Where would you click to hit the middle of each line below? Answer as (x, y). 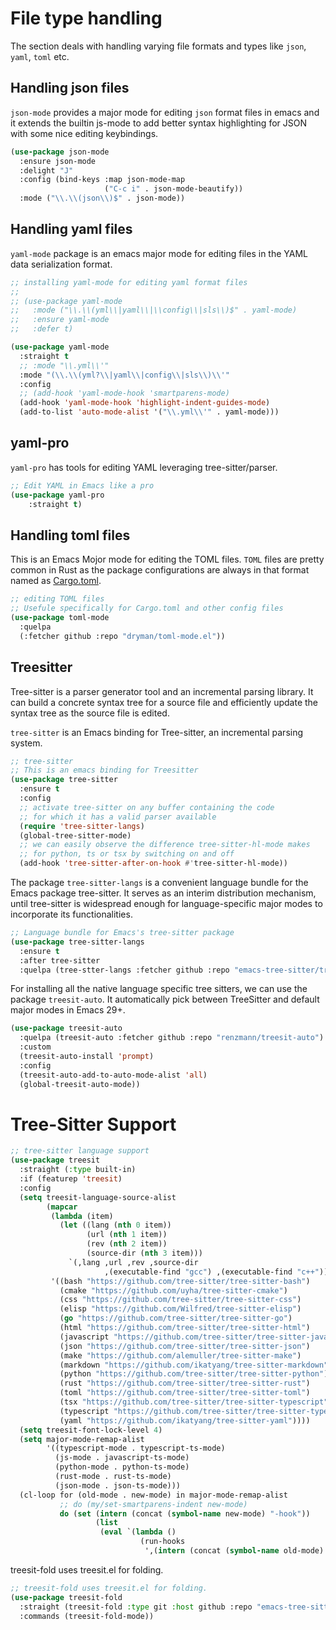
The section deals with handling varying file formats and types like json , (158, 46)
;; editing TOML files (57, 599)
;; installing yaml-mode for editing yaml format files (129, 282)
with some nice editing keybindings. (84, 133)
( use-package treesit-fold (66, 1597)
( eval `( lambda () (138, 1532)
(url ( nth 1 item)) (127, 1235)
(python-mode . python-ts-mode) (122, 1467)
